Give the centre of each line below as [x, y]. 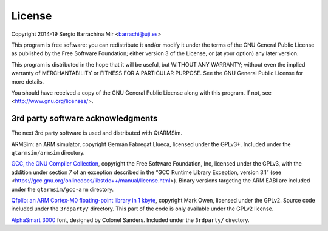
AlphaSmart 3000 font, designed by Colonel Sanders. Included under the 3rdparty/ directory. [130, 220]
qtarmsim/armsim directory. [48, 152]
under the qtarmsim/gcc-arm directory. [63, 189]
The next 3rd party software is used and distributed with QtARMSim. [97, 133]
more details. [28, 81]
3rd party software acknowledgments [84, 119]
